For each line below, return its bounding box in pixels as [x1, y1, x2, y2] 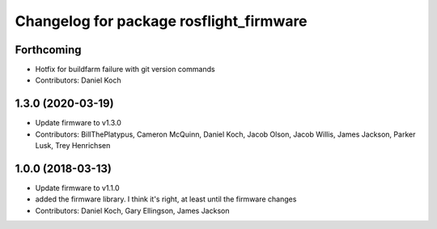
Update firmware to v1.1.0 [35, 183, 121, 193]
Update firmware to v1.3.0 [35, 118, 121, 128]
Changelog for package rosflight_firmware [15, 12, 308, 30]
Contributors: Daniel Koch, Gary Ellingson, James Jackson [35, 206, 230, 215]
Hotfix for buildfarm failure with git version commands [35, 65, 215, 74]
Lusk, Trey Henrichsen [35, 141, 111, 151]
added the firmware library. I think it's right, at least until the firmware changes [35, 194, 297, 204]
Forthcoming [15, 43, 82, 57]
